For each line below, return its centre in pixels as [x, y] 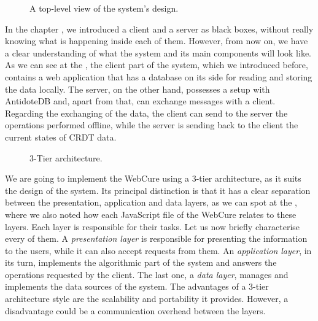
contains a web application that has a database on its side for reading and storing [159, 76]
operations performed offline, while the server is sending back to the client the [152, 125]
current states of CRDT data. [61, 137]
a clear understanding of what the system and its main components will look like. [158, 52]
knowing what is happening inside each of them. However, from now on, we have [157, 41]
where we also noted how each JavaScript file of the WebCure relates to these [151, 214]
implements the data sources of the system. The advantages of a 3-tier [137, 286]
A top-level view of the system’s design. [104, 8]
